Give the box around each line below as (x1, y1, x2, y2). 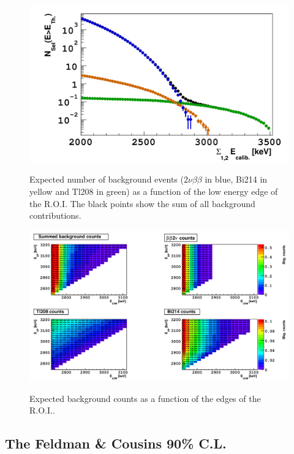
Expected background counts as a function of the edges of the (29, 392, 261, 404)
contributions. (29, 209, 81, 222)
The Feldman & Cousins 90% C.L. (5, 434, 227, 453)
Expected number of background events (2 (29, 173, 188, 186)
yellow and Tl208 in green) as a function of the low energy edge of (29, 184, 278, 197)
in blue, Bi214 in (205, 173, 268, 186)
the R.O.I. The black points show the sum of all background (29, 197, 255, 210)
